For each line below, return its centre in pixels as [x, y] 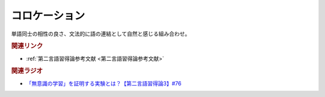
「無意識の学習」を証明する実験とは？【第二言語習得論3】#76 [104, 83]
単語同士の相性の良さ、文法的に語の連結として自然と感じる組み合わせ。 [101, 34]
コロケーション [48, 16]
